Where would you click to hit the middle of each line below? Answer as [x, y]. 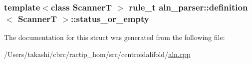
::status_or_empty [110, 18]
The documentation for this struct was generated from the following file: [115, 37]
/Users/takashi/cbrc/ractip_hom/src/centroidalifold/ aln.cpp [97, 54]
